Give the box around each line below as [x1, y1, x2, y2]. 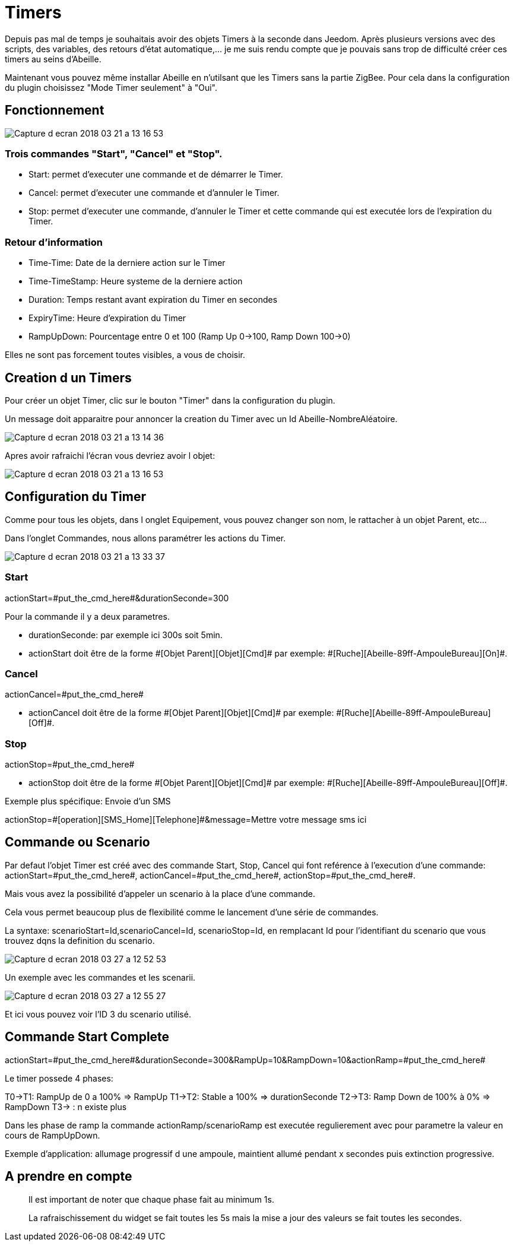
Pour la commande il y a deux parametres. [5, 611, 170, 622]
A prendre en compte [5, 1169, 132, 1184]
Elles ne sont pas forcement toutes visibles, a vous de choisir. [5, 350, 246, 360]
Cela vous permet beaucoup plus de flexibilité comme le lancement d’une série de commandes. [5, 906, 379, 917]
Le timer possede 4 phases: [5, 1073, 113, 1083]
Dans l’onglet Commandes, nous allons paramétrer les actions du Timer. [5, 532, 286, 543]
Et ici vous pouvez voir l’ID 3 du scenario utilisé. [5, 1009, 191, 1019]
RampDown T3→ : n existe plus [5, 1101, 127, 1112]
